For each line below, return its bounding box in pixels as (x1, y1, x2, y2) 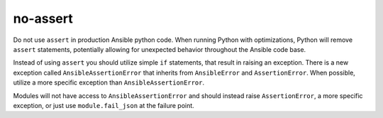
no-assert (13, 11, 74, 26)
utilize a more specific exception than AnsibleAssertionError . (13, 78, 205, 87)
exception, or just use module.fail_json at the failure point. (13, 101, 194, 109)
